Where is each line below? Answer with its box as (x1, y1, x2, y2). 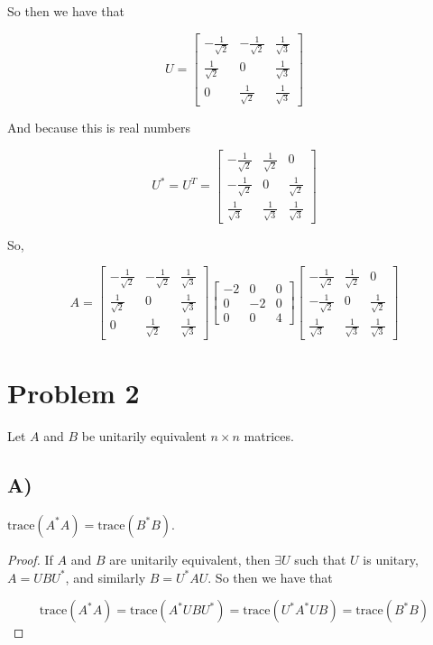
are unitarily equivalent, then (109, 549, 271, 568)
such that (294, 549, 346, 568)
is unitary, (363, 549, 419, 568)
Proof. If (7, 549, 53, 568)
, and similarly (65, 567, 146, 586)
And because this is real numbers (7, 118, 190, 137)
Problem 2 (7, 374, 140, 411)
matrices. (244, 427, 294, 446)
